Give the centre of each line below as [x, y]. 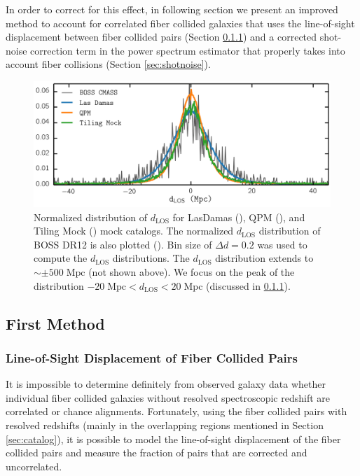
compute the [61, 258]
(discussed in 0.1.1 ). [248, 285]
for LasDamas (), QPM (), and [239, 217]
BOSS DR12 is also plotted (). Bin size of [123, 244]
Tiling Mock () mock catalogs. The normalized [134, 231]
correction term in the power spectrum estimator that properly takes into [188, 50]
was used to [282, 244]
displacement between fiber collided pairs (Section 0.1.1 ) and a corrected [161, 37]
